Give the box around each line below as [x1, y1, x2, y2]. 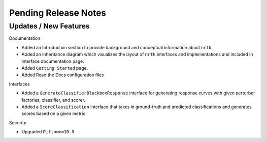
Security [9, 119, 27, 125]
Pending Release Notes [9, 7, 106, 18]
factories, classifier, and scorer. [21, 97, 86, 103]
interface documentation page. [21, 58, 85, 64]
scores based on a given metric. [21, 111, 87, 116]
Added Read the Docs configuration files [21, 72, 104, 78]
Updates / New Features [9, 22, 90, 30]
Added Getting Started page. [21, 65, 88, 71]
